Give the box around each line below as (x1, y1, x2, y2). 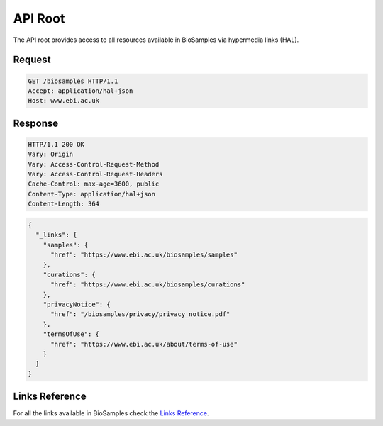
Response (13, 117, 59, 129)
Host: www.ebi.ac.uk (28, 96, 99, 105)
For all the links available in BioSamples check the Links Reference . (13, 409, 209, 417)
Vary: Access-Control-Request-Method (28, 160, 160, 168)
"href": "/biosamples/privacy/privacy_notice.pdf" (50, 310, 231, 318)
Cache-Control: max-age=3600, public (28, 180, 160, 188)
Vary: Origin (28, 150, 74, 159)
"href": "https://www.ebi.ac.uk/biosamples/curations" (50, 281, 245, 288)
